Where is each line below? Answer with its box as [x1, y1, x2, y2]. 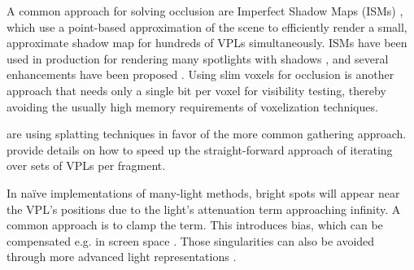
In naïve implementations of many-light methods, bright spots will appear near [7, 184, 400, 201]
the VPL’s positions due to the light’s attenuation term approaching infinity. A [7, 200, 401, 217]
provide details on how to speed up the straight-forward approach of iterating [7, 141, 393, 158]
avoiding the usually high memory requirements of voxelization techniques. [7, 98, 378, 115]
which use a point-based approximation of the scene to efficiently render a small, [7, 18, 407, 35]
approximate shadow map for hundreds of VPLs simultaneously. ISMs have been [7, 34, 407, 51]
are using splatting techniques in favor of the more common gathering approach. [7, 125, 407, 142]
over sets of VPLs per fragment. [7, 157, 166, 174]
